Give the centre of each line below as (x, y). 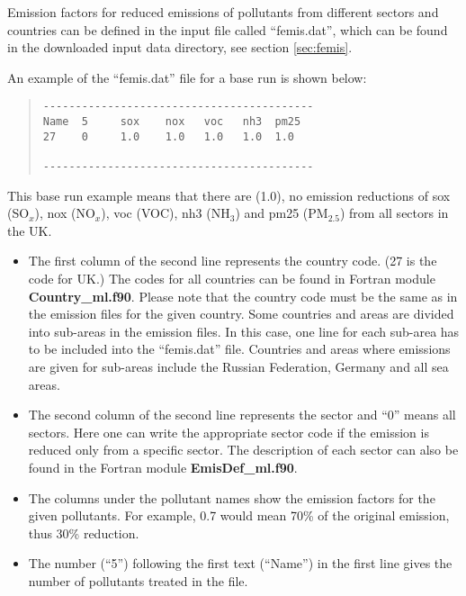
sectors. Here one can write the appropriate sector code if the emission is (229, 432)
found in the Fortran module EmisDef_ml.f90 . (163, 467)
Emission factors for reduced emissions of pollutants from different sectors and (223, 12)
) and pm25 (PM (282, 213)
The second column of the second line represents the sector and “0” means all (242, 415)
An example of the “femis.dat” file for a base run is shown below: (187, 77)
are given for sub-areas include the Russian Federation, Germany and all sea (238, 366)
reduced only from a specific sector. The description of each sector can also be (243, 450)
